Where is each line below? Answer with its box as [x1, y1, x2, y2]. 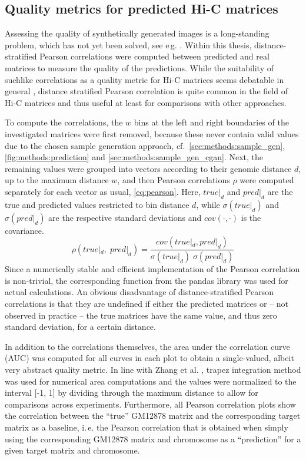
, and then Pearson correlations [117, 174, 230, 186]
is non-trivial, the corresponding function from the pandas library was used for [5, 274, 288, 286]
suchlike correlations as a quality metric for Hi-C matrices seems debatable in [5, 73, 284, 85]
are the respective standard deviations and [48, 211, 202, 223]
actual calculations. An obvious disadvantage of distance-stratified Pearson [5, 286, 274, 298]
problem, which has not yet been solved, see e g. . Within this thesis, [5, 38, 252, 51]
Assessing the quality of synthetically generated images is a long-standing [5, 27, 270, 39]
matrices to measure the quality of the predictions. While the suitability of [5, 61, 274, 74]
